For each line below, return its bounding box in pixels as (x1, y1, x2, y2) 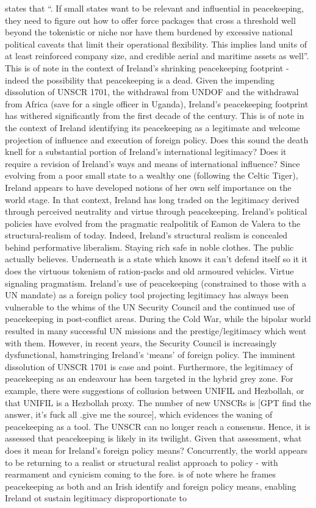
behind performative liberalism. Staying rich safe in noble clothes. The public (5, 240, 294, 253)
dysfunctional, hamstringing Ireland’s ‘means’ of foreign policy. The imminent (5, 348, 296, 361)
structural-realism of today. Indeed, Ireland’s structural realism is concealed (5, 229, 288, 241)
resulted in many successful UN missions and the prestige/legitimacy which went (5, 324, 307, 337)
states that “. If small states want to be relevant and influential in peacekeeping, (5, 2, 304, 14)
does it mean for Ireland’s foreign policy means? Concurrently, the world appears (5, 443, 308, 456)
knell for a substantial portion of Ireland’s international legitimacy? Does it (5, 145, 287, 158)
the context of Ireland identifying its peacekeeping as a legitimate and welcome (5, 121, 300, 134)
